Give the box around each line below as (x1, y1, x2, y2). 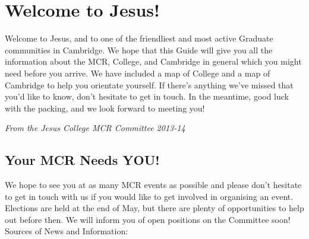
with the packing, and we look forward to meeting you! (5, 101, 205, 114)
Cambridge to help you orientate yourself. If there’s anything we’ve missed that (5, 78, 294, 91)
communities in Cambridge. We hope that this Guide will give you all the (5, 43, 273, 56)
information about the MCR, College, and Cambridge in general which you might (5, 55, 302, 68)
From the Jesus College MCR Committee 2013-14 (5, 122, 185, 134)
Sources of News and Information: (5, 225, 128, 237)
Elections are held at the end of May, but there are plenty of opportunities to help (5, 202, 304, 214)
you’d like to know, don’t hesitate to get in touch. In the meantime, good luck (5, 90, 289, 103)
